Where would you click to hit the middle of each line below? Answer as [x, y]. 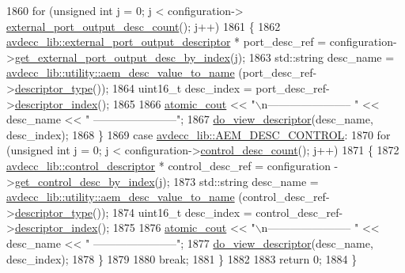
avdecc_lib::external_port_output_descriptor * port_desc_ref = [167, 42]
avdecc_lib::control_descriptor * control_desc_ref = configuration [168, 165]
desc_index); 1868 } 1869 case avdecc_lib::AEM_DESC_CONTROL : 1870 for [199, 134]
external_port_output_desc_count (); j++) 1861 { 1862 [144, 26]
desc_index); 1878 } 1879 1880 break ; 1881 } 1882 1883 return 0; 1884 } [182, 258]
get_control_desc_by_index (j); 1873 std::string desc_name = [167, 181]
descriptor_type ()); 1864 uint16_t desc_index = [133, 87]
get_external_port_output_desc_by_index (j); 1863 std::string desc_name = [204, 57]
